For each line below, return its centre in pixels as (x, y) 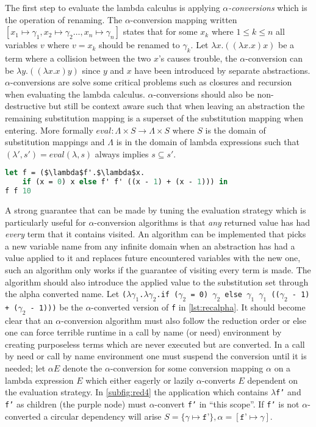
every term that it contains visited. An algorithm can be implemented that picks (156, 234)
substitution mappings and (55, 142)
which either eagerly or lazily (140, 380)
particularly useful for (45, 222)
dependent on (273, 380)
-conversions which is (268, 7)
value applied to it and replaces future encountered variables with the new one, (153, 258)
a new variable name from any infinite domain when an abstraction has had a (150, 246)
